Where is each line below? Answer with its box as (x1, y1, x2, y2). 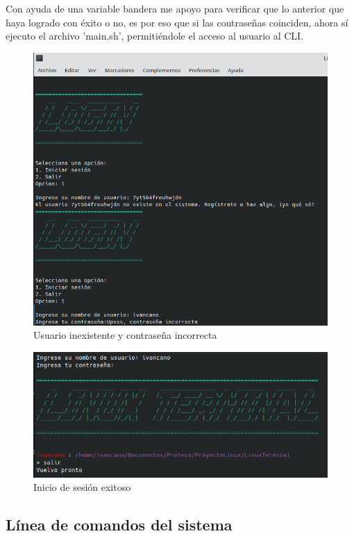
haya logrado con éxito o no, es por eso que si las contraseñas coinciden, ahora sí (6, 15, 348, 29)
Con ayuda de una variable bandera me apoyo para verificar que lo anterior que (6, 1, 344, 15)
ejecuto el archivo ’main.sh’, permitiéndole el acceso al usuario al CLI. (6, 28, 304, 43)
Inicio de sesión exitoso (33, 480, 131, 494)
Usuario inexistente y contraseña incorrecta (33, 328, 217, 342)
